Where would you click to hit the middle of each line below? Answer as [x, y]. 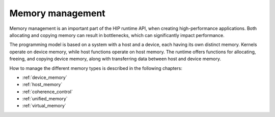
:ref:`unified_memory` [45, 99]
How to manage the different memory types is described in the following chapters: [96, 68]
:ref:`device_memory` [45, 77]
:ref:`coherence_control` [48, 92]
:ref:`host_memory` [42, 85]
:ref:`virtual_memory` [44, 106]
